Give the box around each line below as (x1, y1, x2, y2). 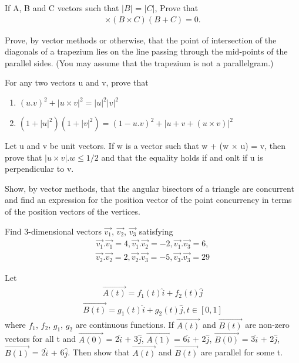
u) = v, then (240, 140, 286, 151)
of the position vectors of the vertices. (5, 205, 140, 217)
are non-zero (245, 318, 290, 331)
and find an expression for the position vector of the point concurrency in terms (5, 194, 292, 206)
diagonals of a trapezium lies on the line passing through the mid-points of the (5, 45, 288, 57)
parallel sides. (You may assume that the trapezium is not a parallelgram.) (5, 56, 274, 69)
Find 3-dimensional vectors (5, 225, 102, 237)
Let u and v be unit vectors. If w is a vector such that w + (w (5, 140, 229, 151)
